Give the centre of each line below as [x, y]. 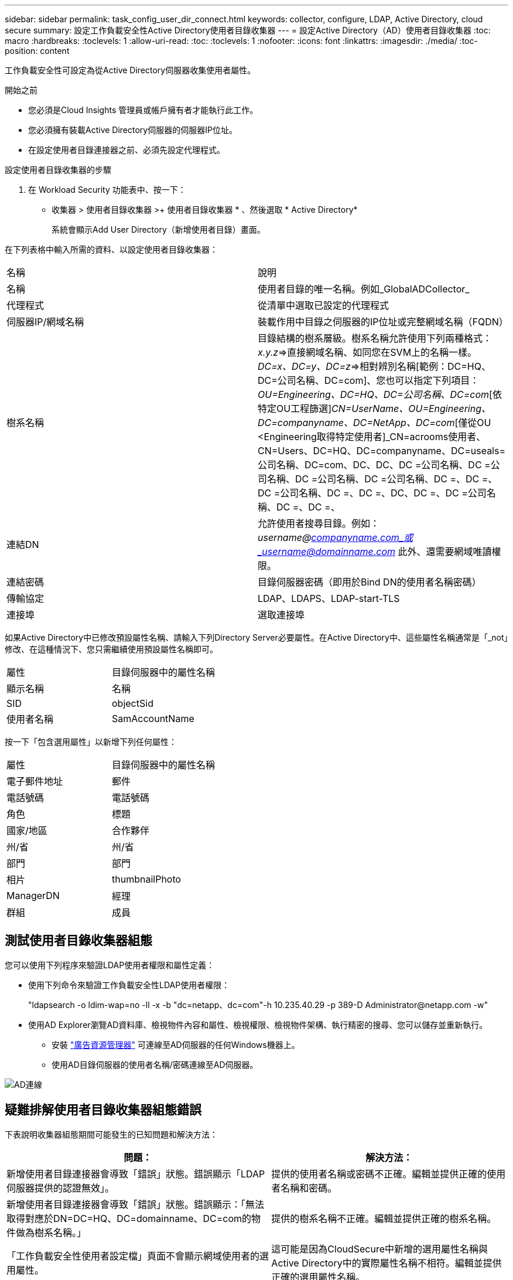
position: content [37, 51]
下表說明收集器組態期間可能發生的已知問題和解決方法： [111, 1134]
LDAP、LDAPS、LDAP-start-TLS [329, 598]
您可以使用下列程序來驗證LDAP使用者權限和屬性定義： [110, 965]
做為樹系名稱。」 [51, 1232]
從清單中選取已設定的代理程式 [324, 305]
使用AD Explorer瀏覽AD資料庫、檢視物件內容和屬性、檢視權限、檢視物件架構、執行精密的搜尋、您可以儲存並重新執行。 [258, 1024]
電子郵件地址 [35, 781]
